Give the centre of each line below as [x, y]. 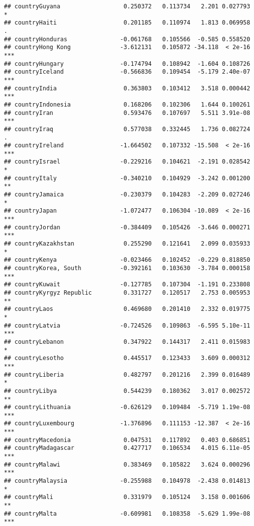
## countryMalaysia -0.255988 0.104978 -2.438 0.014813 [127, 481]
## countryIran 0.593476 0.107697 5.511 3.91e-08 [127, 113]
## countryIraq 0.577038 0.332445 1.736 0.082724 [127, 129]
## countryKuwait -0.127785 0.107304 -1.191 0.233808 [127, 285]
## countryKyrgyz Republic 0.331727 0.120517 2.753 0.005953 [127, 292]
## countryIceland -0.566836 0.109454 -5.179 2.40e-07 [127, 72]
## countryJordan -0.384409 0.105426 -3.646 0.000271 [127, 227]
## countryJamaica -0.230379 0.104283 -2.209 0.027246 [127, 195]
